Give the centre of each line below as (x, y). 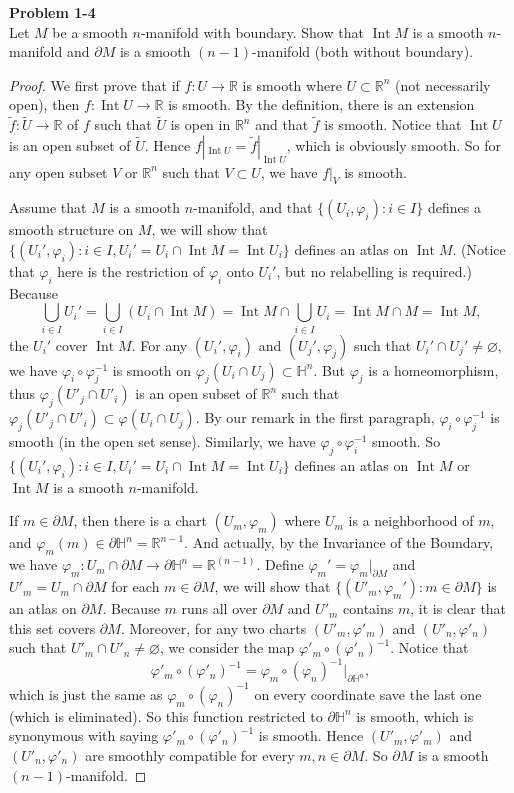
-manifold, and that (253, 207)
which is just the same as (86, 693)
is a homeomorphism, (433, 369)
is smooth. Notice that (393, 124)
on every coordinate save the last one (368, 693)
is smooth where (292, 84)
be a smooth (90, 31)
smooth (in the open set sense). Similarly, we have (162, 441)
